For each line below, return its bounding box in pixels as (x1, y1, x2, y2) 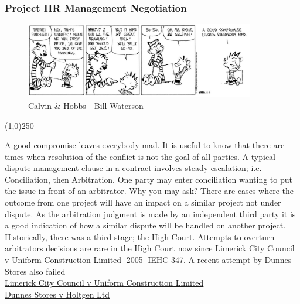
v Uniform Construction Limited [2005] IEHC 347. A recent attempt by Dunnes (5, 254, 292, 266)
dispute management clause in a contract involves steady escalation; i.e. (5, 162, 262, 174)
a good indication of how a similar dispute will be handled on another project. (5, 219, 286, 231)
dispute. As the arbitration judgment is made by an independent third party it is (5, 207, 296, 220)
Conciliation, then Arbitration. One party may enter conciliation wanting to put (5, 173, 292, 185)
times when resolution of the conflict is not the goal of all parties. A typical (5, 150, 275, 162)
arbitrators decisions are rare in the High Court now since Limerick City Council (5, 242, 295, 254)
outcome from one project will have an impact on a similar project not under (5, 196, 281, 209)
